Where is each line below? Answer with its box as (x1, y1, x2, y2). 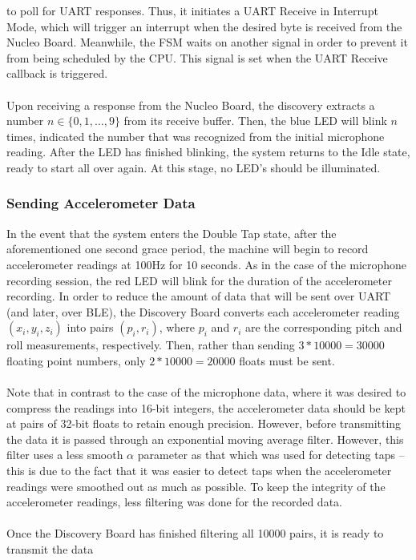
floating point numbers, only (6, 352, 146, 369)
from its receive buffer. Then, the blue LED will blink (123, 112, 387, 129)
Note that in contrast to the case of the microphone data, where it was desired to (6, 384, 406, 401)
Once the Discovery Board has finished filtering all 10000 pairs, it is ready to (6, 525, 384, 542)
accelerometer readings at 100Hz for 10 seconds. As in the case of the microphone (6, 256, 407, 272)
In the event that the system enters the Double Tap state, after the (6, 224, 337, 241)
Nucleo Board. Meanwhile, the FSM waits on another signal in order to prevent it (6, 34, 408, 50)
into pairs (67, 319, 114, 336)
